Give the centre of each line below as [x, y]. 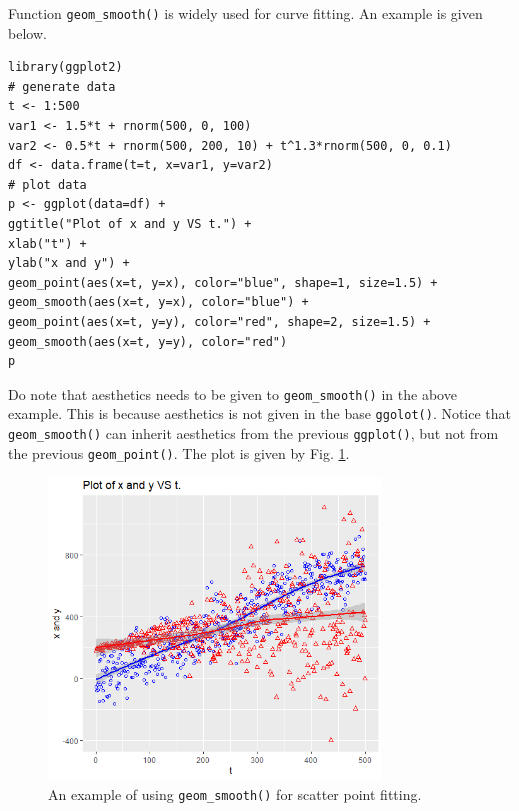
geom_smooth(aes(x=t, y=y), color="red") [148, 341]
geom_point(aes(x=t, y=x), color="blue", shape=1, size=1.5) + [223, 282]
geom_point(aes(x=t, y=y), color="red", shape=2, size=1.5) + [219, 321]
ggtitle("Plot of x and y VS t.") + [130, 224]
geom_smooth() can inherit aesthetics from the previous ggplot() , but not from [253, 433]
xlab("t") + [47, 243]
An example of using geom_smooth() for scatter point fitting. [235, 793]
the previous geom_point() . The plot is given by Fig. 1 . [179, 452]
